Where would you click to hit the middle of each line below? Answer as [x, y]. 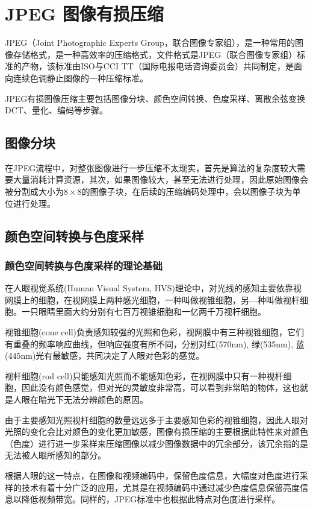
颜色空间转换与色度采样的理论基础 [84, 265]
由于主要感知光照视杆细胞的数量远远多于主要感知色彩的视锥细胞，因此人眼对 [156, 419]
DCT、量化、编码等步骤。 [56, 110]
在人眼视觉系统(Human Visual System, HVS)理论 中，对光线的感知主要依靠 [149, 288]
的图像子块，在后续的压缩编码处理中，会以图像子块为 [187, 191]
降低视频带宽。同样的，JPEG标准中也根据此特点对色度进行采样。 [151, 499]
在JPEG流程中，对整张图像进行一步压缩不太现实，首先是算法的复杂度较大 [151, 167]
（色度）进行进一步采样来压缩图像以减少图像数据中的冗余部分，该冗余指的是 [156, 443]
